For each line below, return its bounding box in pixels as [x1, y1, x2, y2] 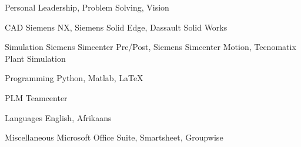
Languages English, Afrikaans [5, 111, 112, 123]
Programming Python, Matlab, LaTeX [5, 72, 143, 84]
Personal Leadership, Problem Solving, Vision [5, 1, 169, 13]
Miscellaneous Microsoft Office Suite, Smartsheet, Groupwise [5, 131, 223, 143]
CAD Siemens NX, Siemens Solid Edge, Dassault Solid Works [5, 21, 228, 33]
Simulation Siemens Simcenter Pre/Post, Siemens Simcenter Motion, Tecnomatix [5, 41, 296, 53]
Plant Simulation [5, 52, 66, 64]
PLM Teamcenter [5, 91, 68, 103]
